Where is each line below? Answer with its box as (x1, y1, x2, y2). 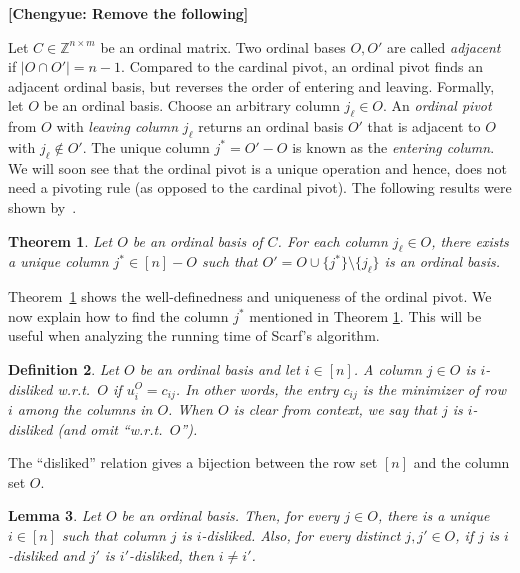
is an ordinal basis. (384, 251, 501, 272)
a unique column (8, 251, 109, 272)
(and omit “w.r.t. (57, 418, 163, 439)
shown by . (8, 196, 77, 217)
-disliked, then (129, 544, 214, 565)
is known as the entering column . (292, 136, 495, 157)
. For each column (277, 230, 388, 251)
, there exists (431, 230, 509, 251)
